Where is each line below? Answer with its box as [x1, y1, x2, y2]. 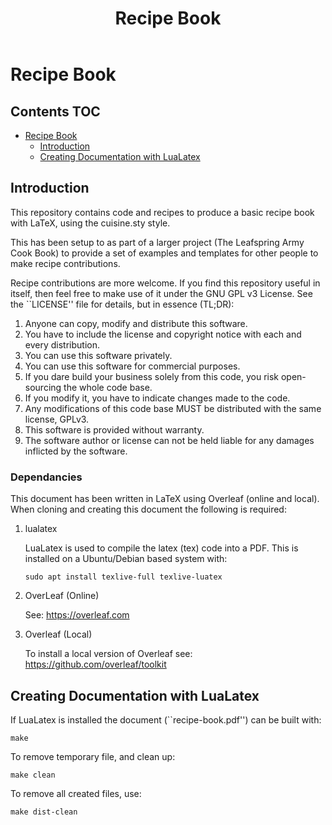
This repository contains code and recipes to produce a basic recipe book [10, 206, 315, 218]
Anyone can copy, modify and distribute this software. [24, 317, 248, 329]
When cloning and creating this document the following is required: [10, 503, 287, 516]
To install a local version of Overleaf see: [24, 648, 193, 660]
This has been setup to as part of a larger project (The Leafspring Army [10, 236, 305, 248]
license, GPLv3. [24, 413, 90, 425]
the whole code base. [63, 381, 153, 393]
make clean [10, 770, 56, 780]
